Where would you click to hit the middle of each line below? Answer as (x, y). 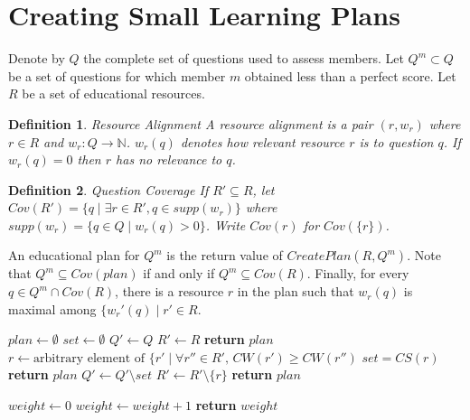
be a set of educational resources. (113, 93)
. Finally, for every (358, 273)
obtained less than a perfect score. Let (350, 75)
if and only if (179, 273)
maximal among (52, 308)
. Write (226, 224)
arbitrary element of (89, 358)
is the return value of (225, 255)
